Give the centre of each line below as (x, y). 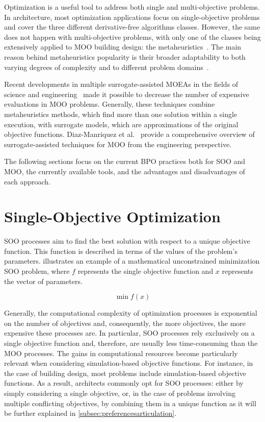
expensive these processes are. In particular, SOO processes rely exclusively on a (129, 333)
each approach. (28, 181)
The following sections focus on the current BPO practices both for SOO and (125, 161)
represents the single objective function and (145, 271)
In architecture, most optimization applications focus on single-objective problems (132, 17)
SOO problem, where (37, 271)
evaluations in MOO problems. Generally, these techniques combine (110, 104)
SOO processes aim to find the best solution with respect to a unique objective (127, 241)
